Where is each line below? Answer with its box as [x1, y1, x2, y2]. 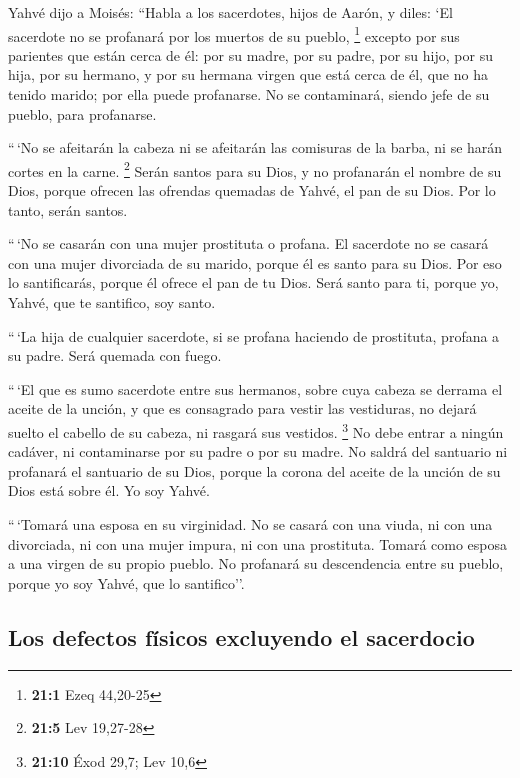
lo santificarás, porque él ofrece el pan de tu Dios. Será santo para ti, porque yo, [8, 272, 499, 293]
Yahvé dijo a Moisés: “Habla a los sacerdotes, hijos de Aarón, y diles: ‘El [8, 2, 453, 22]
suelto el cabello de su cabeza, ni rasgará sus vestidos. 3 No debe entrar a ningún [8, 419, 504, 442]
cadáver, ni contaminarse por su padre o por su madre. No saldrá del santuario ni [8, 441, 508, 462]
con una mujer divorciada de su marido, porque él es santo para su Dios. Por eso [8, 252, 502, 273]
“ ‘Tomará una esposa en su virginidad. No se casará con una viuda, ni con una [8, 514, 493, 535]
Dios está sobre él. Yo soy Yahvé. [8, 480, 210, 501]
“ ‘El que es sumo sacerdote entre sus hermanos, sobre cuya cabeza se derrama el [8, 378, 503, 399]
